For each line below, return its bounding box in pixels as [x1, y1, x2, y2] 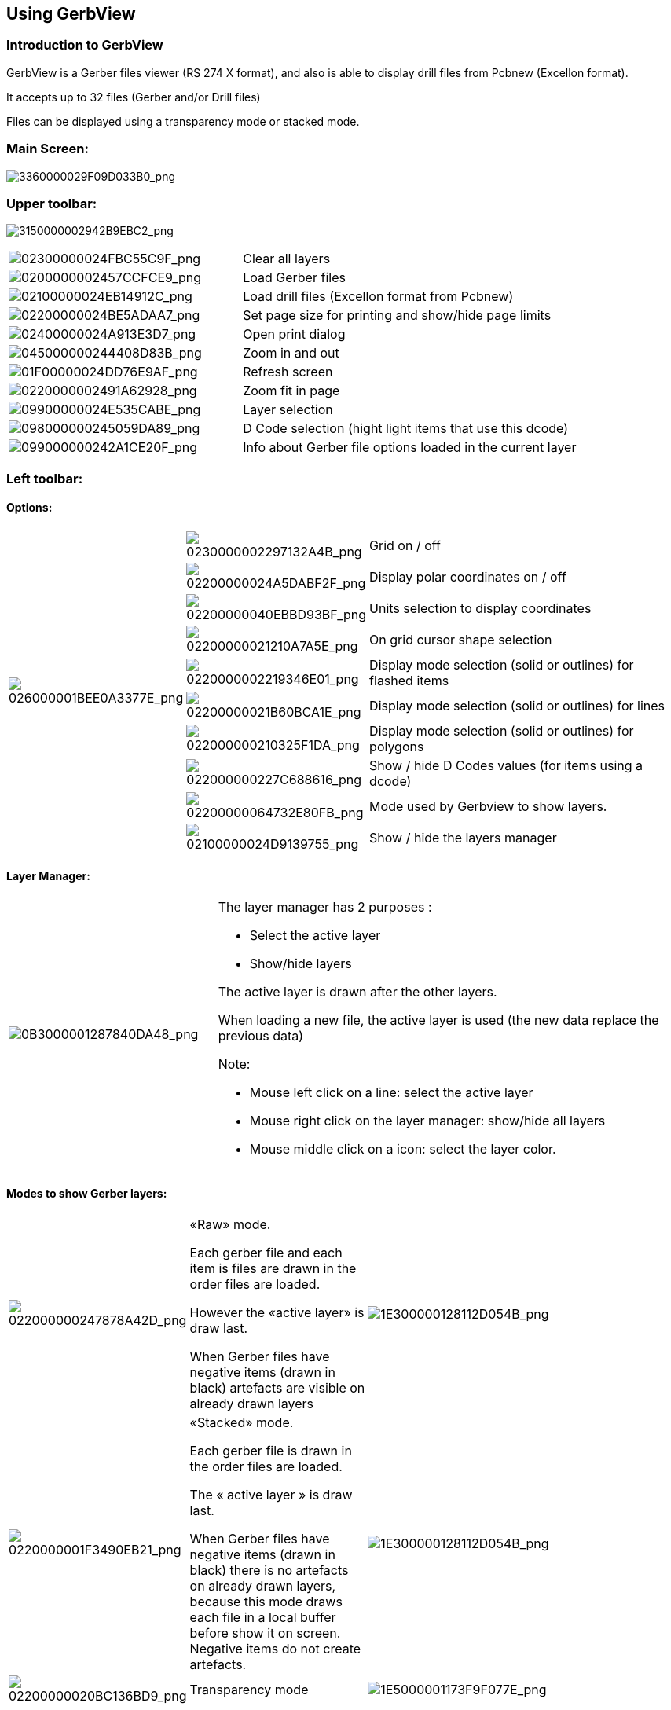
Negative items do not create [189, 1641, 361, 1657]
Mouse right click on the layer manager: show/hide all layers [249, 1113, 606, 1129]
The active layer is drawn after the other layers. [218, 984, 497, 1000]
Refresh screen [243, 364, 333, 380]
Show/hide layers [249, 956, 352, 972]
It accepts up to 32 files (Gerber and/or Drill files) [6, 90, 261, 104]
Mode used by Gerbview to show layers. [369, 798, 607, 814]
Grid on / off [369, 537, 441, 553]
